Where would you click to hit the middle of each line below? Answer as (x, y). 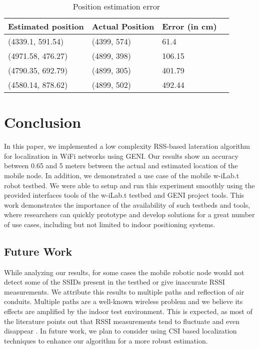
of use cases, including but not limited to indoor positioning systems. (110, 224)
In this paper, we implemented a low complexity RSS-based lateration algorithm (127, 146)
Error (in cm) (189, 26)
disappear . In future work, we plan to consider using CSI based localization (120, 331)
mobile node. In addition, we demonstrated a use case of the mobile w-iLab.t (122, 175)
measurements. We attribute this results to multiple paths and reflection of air (124, 291)
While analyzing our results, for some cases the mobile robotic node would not (124, 272)
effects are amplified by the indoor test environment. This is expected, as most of (128, 311)
